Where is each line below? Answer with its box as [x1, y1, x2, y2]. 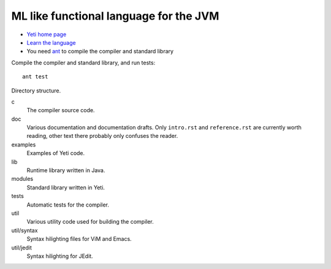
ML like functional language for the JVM [11, 9, 219, 23]
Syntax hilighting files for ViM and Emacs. [26, 235, 132, 243]
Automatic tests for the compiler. [26, 201, 110, 208]
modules [11, 175, 34, 183]
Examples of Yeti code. [26, 150, 85, 157]
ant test [22, 74, 48, 80]
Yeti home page [26, 31, 67, 38]
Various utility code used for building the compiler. [26, 218, 154, 225]
